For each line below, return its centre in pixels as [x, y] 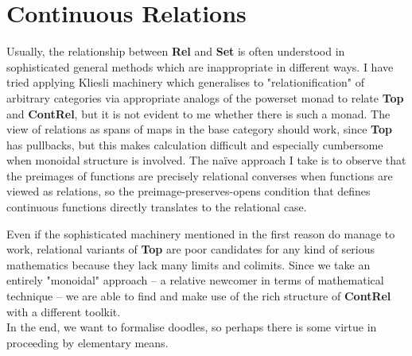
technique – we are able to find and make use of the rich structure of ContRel [199, 296]
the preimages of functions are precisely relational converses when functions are [200, 175]
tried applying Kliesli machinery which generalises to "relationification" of [185, 82]
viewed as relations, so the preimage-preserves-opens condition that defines [189, 191]
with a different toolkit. [64, 311]
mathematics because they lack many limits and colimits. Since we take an [189, 264]
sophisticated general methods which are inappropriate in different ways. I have [200, 66]
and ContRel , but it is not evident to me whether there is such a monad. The [198, 113]
